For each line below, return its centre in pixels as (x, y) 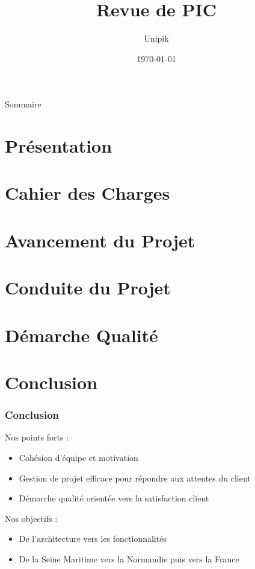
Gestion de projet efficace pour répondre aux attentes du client (135, 478)
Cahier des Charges (88, 193)
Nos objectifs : (31, 518)
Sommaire (23, 104)
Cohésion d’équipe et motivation (78, 457)
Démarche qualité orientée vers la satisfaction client (114, 498)
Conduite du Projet (88, 288)
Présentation (59, 146)
